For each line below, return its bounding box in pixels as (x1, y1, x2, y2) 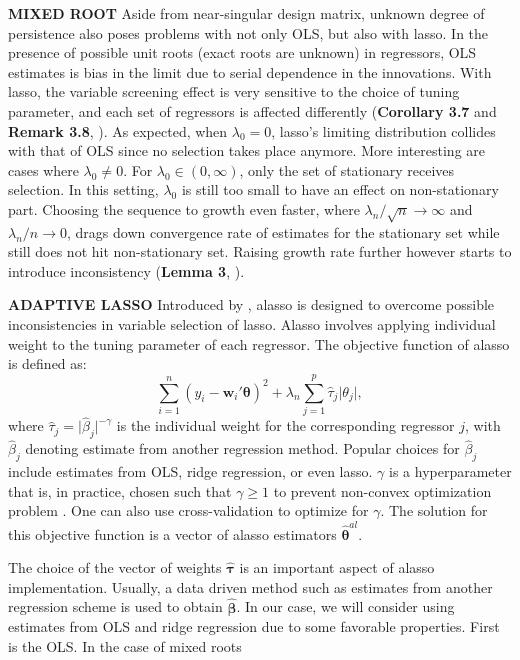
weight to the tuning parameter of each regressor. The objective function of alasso (8, 333, 510, 354)
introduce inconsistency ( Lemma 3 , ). (8, 260, 245, 281)
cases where (8, 159, 79, 180)
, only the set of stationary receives (239, 159, 455, 180)
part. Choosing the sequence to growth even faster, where (8, 198, 360, 219)
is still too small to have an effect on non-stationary (181, 179, 499, 200)
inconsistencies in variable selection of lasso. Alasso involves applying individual (8, 314, 496, 335)
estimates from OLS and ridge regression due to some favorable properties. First (8, 616, 500, 637)
